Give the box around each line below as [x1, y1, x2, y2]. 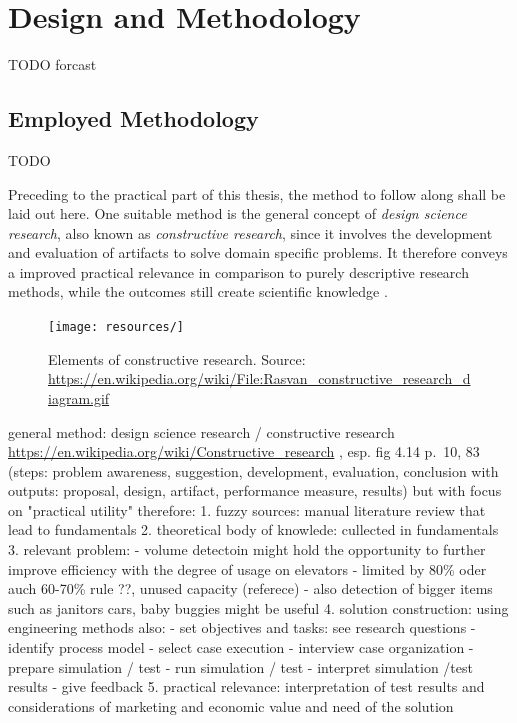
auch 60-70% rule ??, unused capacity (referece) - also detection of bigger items [8, 578, 493, 599]
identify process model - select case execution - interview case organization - [8, 637, 474, 658]
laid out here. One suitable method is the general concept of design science [8, 203, 467, 224]
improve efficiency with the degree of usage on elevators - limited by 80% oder [8, 558, 487, 579]
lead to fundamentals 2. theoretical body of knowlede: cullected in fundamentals [8, 519, 499, 540]
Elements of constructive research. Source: [48, 348, 306, 369]
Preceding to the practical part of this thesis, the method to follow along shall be [8, 183, 506, 204]
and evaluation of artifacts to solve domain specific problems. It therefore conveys [8, 242, 508, 263]
